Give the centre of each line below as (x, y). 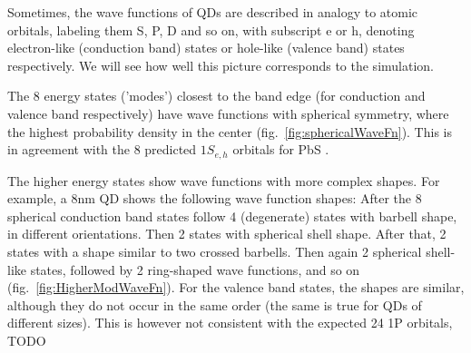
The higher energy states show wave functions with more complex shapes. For (224, 180)
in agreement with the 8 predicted (102, 149)
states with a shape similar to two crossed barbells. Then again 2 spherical (215, 251)
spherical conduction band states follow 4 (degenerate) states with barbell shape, (232, 216)
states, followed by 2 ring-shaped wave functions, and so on (195, 269)
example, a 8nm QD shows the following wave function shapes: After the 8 (215, 198)
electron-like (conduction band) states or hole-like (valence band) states (206, 48)
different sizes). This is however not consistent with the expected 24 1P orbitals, (230, 323)
